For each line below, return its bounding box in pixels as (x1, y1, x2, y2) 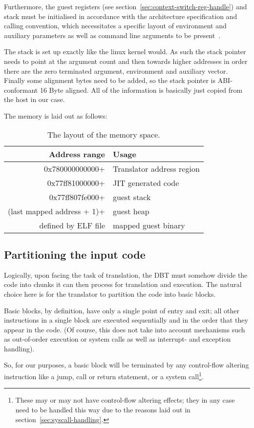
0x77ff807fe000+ (49, 191, 105, 203)
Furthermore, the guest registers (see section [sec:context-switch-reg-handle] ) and (4, 1, 247, 11)
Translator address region (112, 163, 200, 174)
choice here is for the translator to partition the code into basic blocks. (4, 288, 216, 299)
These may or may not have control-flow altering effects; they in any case (15, 395, 235, 405)
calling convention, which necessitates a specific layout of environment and (4, 20, 227, 31)
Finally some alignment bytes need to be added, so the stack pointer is (4, 75, 216, 85)
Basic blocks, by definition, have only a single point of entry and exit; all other (4, 305, 239, 315)
